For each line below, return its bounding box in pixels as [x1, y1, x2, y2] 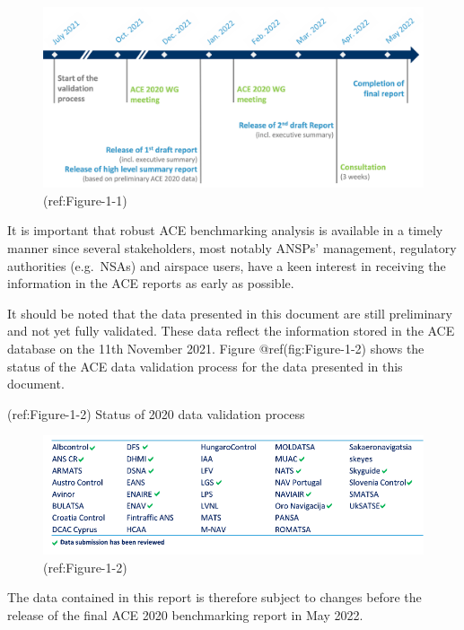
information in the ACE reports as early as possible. [7, 274, 294, 293]
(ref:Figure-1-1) [43, 190, 127, 209]
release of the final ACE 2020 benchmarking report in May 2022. [7, 605, 363, 624]
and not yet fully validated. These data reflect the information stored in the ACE [7, 321, 455, 340]
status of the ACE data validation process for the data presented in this [7, 356, 403, 375]
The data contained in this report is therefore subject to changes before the [7, 588, 422, 607]
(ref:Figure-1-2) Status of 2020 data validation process [7, 404, 305, 423]
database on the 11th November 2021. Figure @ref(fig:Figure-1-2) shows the [7, 338, 425, 357]
